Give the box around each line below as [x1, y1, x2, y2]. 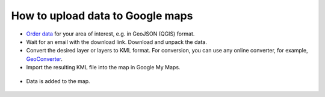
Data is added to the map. [26, 77, 90, 84]
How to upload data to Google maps [11, 9, 193, 22]
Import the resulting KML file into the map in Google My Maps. [26, 64, 181, 71]
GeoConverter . [26, 55, 63, 63]
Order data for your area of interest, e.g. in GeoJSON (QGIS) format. [26, 30, 195, 37]
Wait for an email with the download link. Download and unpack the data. [26, 38, 207, 45]
